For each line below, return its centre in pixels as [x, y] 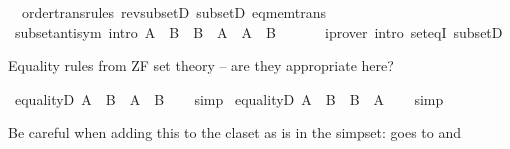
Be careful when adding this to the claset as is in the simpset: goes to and [234, 132]
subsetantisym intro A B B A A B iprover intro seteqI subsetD [258, 31]
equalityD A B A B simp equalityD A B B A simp [229, 98]
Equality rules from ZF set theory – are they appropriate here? [201, 65]
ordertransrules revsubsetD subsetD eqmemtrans [174, 12]
